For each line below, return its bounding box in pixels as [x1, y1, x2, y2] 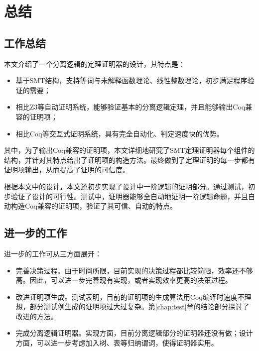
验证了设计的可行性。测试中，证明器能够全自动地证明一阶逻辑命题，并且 [10, 191, 248, 201]
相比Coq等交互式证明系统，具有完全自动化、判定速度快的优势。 [15, 128, 224, 138]
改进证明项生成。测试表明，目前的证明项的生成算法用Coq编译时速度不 [15, 291, 245, 302]
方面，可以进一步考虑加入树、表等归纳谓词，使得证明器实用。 [15, 338, 218, 348]
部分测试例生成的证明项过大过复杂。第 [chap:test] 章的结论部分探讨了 [29, 301, 250, 312]
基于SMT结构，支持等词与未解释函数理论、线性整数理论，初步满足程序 [15, 75, 248, 86]
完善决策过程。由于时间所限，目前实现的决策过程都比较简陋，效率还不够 [15, 265, 253, 275]
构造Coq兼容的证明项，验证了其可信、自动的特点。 [10, 201, 177, 211]
